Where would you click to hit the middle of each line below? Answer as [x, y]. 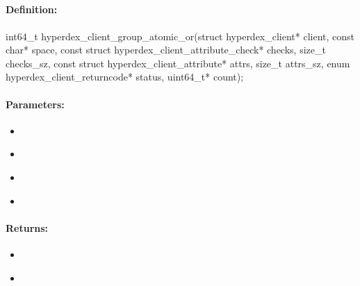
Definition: [32, 9]
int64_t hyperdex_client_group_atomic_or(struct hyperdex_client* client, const [180, 36]
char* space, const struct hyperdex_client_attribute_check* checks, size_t [166, 50]
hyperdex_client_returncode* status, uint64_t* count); [125, 77]
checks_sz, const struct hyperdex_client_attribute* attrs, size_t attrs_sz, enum [178, 63]
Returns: [27, 227]
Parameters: [35, 104]
